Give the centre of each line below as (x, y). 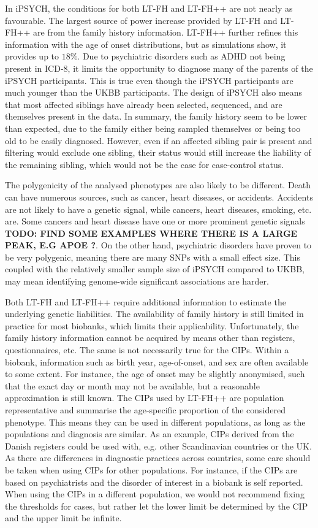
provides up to (32, 56)
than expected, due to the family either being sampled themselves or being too (153, 128)
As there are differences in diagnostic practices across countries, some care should (158, 458)
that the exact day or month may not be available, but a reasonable (132, 385)
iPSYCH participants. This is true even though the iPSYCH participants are (149, 80)
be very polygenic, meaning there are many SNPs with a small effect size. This (153, 257)
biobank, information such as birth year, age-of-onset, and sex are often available (157, 362)
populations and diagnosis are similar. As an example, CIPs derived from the (150, 434)
